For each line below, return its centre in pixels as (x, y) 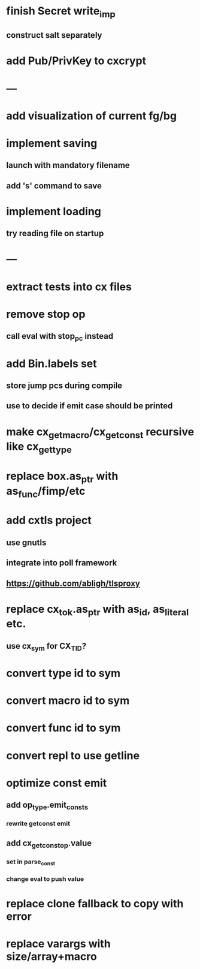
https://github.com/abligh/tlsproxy (73, 583)
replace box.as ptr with (62, 477)
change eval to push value (45, 878)
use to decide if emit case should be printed (90, 406)
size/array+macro (51, 957)
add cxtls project (49, 520)
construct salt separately (54, 35)
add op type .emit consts (47, 806)
